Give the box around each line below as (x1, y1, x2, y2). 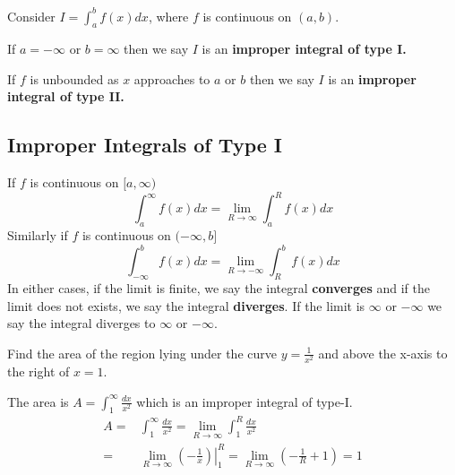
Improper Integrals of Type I (7, 131, 282, 159)
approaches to (133, 69, 210, 88)
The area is (7, 392, 69, 410)
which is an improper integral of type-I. (136, 392, 353, 410)
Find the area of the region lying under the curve (7, 343, 277, 362)
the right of (7, 361, 70, 380)
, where (148, 6, 189, 25)
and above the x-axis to (318, 343, 448, 362)
